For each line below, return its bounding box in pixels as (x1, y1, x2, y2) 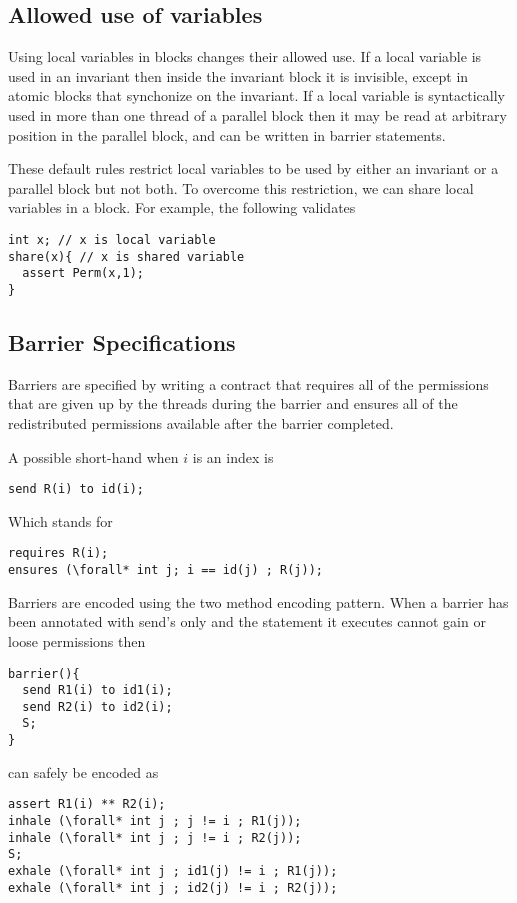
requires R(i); (8, 546, 109, 561)
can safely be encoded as (8, 761, 159, 782)
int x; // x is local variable (8, 232, 216, 247)
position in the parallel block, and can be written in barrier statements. (8, 124, 446, 145)
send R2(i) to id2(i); (22, 699, 173, 714)
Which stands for (8, 510, 113, 531)
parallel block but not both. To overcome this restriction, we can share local (8, 177, 474, 198)
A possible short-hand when (8, 446, 179, 467)
